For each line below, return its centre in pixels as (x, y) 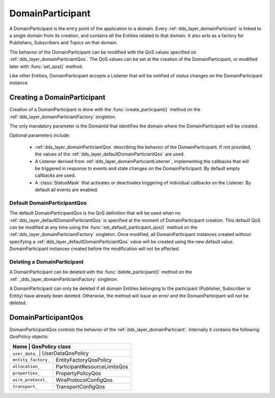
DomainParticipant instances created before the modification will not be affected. (95, 249)
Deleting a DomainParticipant (47, 261)
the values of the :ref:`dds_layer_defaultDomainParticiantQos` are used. (110, 154)
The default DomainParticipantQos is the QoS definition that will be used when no (95, 213)
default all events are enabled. (67, 190)
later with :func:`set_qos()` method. (46, 66)
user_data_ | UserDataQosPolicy (51, 353)
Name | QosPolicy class (42, 347)
